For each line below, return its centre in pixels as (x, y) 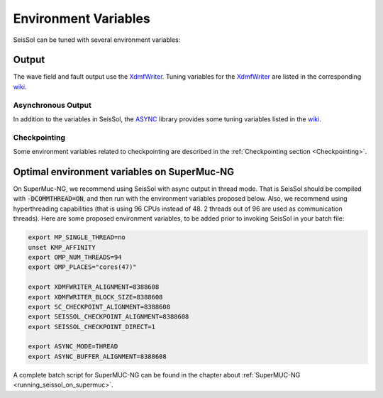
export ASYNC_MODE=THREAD (73, 347)
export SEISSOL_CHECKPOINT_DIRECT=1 (92, 327)
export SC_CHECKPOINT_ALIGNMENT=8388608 (99, 306)
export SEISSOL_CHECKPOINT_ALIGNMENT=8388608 (109, 317)
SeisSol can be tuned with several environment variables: (97, 40)
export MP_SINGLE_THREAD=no (77, 237)
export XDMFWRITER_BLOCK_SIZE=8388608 (95, 297)
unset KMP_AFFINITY (62, 247)
